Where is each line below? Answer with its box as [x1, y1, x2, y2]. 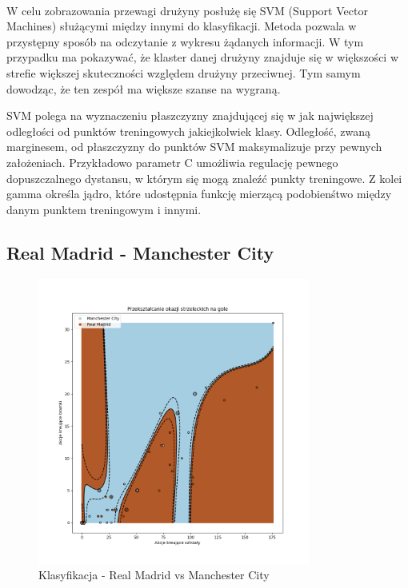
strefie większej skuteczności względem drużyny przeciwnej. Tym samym [6, 64, 361, 81]
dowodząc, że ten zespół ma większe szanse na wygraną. [6, 80, 281, 97]
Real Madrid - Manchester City [6, 240, 274, 264]
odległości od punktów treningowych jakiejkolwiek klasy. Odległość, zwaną [6, 122, 370, 139]
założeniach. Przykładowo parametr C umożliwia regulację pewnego [6, 153, 338, 170]
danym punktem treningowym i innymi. [6, 201, 202, 217]
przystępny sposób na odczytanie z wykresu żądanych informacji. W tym [6, 33, 364, 50]
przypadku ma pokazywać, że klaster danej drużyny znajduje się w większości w [6, 49, 399, 66]
